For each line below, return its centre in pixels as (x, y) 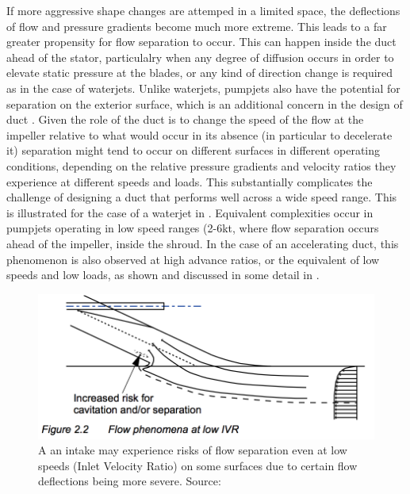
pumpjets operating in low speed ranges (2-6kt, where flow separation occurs (193, 228)
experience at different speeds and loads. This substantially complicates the (190, 181)
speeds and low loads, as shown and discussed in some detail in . (163, 275)
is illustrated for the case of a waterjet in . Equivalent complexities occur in (190, 212)
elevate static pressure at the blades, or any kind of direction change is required (200, 73)
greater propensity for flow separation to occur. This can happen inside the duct (201, 42)
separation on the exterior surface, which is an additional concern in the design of (205, 103)
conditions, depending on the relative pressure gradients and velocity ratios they (201, 165)
